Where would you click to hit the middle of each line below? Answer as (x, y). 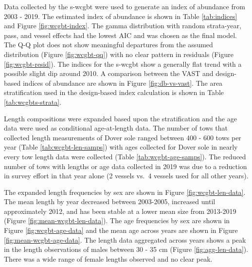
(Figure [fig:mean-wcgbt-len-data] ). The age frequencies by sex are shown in (117, 220)
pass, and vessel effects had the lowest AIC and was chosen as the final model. (120, 35)
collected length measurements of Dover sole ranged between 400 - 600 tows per (123, 137)
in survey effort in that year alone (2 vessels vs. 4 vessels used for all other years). (126, 176)
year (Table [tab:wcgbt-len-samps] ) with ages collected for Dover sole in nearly (121, 147)
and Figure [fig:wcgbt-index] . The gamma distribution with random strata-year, (123, 26)
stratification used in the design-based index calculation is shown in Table (114, 92)
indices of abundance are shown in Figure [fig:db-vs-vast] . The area (123, 83)
